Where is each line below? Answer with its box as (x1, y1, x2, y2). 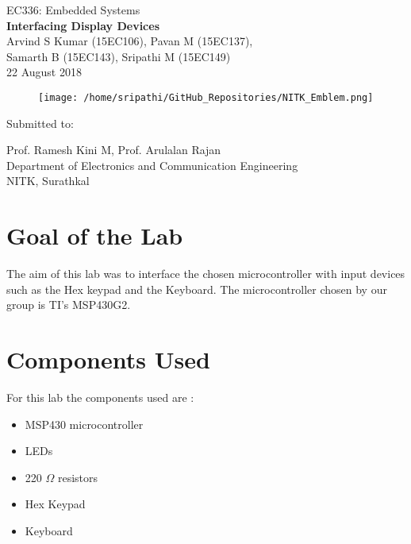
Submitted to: (6, 114, 74, 131)
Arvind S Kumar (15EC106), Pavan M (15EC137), (6, 33, 253, 49)
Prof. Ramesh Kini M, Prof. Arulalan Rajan (6, 141, 221, 158)
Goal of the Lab (6, 219, 183, 252)
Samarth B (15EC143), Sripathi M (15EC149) (6, 48, 231, 64)
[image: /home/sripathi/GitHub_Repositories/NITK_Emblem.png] (38, 91, 374, 103)
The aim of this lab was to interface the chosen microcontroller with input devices (6, 265, 405, 282)
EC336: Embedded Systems (6, 2, 140, 17)
